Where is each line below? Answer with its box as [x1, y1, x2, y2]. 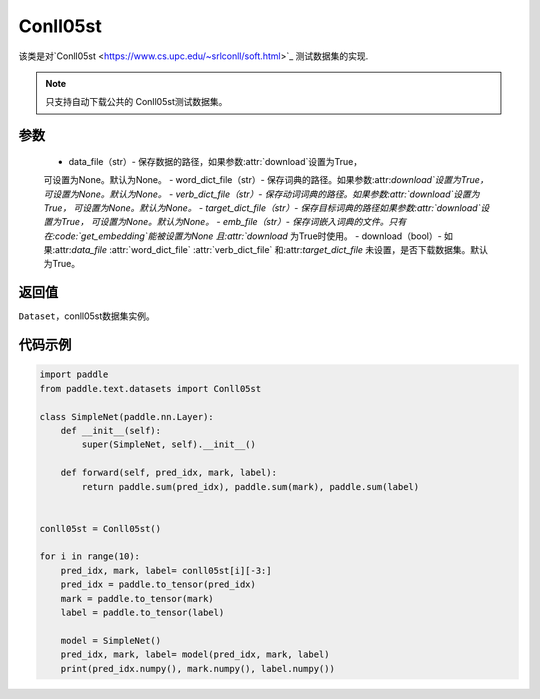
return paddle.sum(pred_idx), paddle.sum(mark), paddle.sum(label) [81, 481, 420, 492]
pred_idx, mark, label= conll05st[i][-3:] [60, 565, 272, 576]
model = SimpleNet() [60, 635, 162, 646]
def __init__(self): [60, 425, 162, 436]
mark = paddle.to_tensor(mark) [60, 593, 214, 604]
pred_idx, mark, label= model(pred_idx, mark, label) [60, 649, 330, 660]
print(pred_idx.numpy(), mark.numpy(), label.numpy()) [60, 663, 335, 674]
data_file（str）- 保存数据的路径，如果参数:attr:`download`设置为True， [68, 155, 363, 167]
